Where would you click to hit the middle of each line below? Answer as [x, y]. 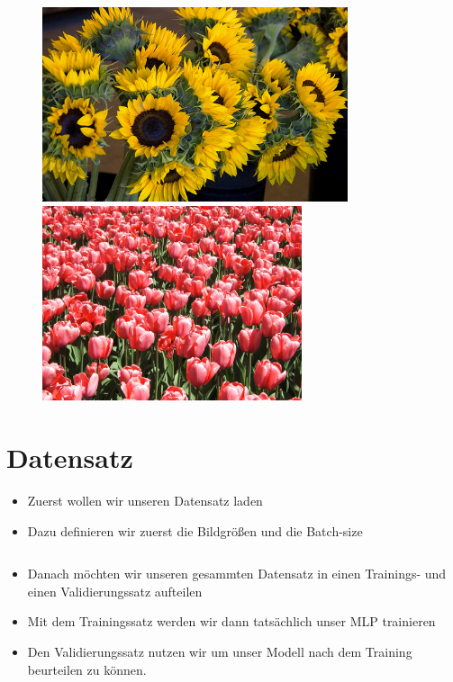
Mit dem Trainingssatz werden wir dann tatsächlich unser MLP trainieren [231, 621]
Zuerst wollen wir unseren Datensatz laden [145, 500]
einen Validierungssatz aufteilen [115, 591]
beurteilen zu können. [87, 669]
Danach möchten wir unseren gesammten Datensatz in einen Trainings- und [237, 574]
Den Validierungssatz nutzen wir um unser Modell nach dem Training [220, 651]
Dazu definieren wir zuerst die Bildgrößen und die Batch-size [195, 530]
